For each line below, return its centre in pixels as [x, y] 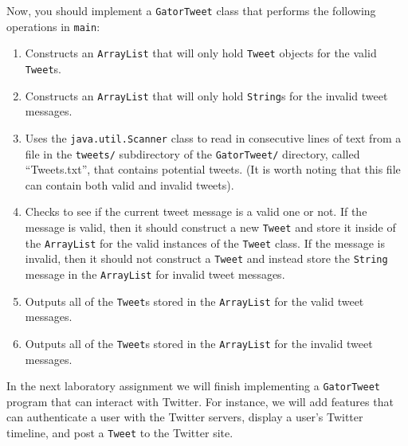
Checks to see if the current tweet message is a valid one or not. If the [196, 211]
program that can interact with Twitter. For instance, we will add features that [200, 401]
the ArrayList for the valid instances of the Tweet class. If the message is [205, 243]
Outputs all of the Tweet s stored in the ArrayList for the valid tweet [194, 301]
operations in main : [53, 26]
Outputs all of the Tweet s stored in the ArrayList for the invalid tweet [199, 343]
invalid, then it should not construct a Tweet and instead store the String [206, 258]
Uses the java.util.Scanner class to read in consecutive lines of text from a [213, 137]
